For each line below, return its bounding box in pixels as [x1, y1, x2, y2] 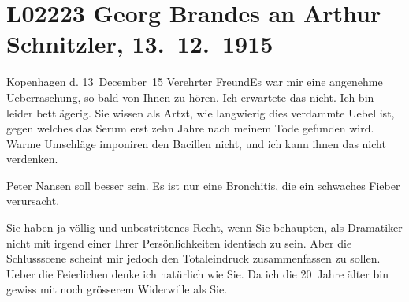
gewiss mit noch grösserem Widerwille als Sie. [6, 281, 228, 297]
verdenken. [6, 151, 58, 167]
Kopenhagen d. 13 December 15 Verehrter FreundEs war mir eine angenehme [6, 73, 383, 90]
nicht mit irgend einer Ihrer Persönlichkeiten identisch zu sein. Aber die [6, 234, 352, 251]
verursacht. [6, 192, 60, 209]
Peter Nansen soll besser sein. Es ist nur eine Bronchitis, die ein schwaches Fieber [6, 177, 400, 193]
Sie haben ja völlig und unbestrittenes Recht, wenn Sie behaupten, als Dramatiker [6, 219, 403, 236]
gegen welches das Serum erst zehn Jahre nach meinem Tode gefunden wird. [6, 120, 374, 136]
